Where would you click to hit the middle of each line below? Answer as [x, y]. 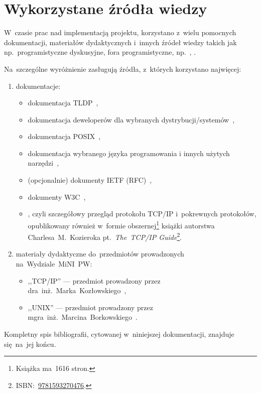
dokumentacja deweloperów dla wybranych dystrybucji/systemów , [131, 119]
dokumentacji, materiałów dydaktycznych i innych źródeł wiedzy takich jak [120, 42]
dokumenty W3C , [57, 196]
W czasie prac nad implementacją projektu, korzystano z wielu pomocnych [120, 32]
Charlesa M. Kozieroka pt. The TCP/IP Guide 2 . [105, 236]
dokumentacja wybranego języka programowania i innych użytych [129, 153]
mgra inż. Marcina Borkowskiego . [83, 317]
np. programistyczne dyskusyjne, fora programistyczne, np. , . [100, 52]
